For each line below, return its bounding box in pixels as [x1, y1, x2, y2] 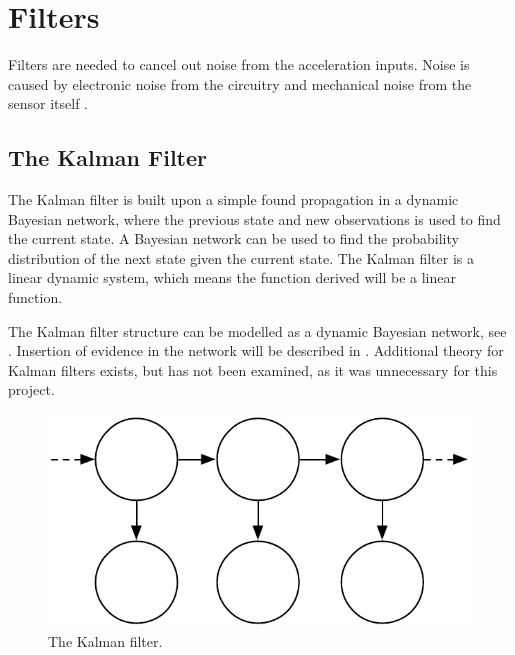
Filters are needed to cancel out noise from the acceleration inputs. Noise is [8, 54, 470, 75]
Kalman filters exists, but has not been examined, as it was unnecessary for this [8, 359, 498, 380]
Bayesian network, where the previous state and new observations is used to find [8, 208, 501, 229]
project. [8, 379, 55, 400]
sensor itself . [8, 93, 88, 114]
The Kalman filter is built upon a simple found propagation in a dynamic [8, 189, 459, 210]
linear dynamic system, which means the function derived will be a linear [8, 267, 456, 288]
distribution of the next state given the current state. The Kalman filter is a [8, 247, 474, 268]
